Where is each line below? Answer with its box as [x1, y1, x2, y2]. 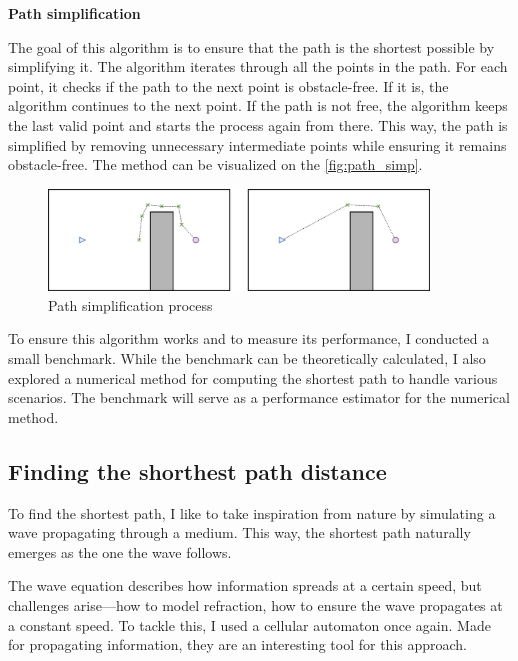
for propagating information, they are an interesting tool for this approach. [8, 634, 468, 655]
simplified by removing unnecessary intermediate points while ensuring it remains [8, 134, 507, 155]
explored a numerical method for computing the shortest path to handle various [8, 367, 498, 388]
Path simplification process [48, 294, 213, 315]
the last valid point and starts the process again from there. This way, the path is [8, 114, 508, 135]
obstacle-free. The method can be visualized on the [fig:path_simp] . [8, 154, 423, 175]
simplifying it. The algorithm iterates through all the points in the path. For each [8, 56, 508, 77]
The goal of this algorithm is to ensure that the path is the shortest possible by [8, 36, 495, 57]
